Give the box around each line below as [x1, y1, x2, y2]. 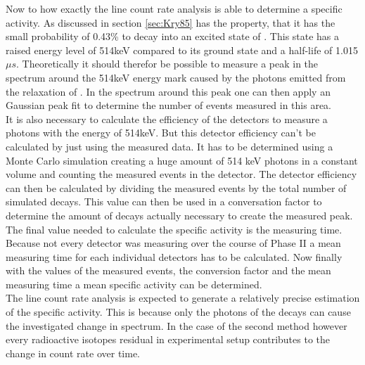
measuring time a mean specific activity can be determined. [6, 276, 262, 291]
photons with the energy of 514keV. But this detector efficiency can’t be [6, 125, 316, 140]
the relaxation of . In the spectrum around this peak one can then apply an [6, 84, 331, 98]
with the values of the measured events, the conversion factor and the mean [6, 263, 331, 278]
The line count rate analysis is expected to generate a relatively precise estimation [6, 290, 360, 305]
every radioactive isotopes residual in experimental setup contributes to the [6, 332, 331, 347]
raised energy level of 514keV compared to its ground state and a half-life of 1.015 [6, 42, 358, 57]
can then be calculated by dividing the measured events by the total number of [6, 180, 347, 195]
